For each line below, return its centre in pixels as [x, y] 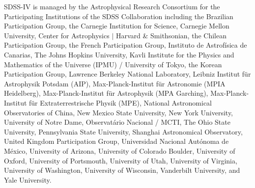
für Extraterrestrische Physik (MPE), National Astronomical [121, 102]
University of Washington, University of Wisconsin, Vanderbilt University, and [122, 170]
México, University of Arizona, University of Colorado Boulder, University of [120, 150]
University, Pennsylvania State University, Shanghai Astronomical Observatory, [123, 131]
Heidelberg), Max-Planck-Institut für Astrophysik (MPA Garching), [106, 93]
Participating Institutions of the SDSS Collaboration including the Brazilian [119, 16]
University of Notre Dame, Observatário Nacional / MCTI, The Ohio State [117, 122]
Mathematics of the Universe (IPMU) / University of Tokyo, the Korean [113, 64]
